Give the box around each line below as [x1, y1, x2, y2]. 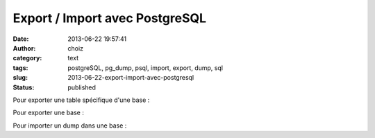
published [67, 83, 97, 92]
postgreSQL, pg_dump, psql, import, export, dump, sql [67, 63, 224, 72]
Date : [12, 35, 29, 43]
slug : [12, 74, 28, 82]
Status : [12, 83, 35, 92]
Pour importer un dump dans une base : [12, 121, 127, 130]
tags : [12, 63, 28, 72]
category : [12, 54, 42, 62]
